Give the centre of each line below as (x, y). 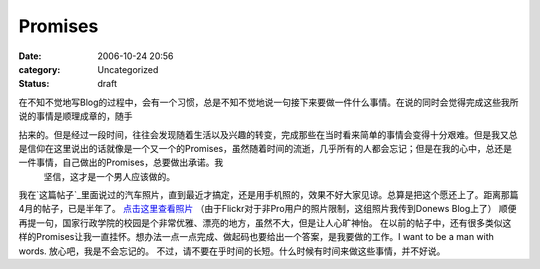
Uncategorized (128, 69)
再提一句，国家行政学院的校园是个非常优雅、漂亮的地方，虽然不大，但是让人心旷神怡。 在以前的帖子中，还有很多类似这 (265, 222)
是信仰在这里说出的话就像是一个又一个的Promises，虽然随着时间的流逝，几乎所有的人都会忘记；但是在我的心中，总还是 (265, 148)
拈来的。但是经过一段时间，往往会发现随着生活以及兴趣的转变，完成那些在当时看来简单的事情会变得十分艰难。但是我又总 (268, 134)
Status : (34, 84)
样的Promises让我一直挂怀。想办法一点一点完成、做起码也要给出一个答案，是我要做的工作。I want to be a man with (256, 237)
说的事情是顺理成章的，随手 (75, 116)
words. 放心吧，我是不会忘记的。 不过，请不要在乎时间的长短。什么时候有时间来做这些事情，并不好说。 (232, 251)
